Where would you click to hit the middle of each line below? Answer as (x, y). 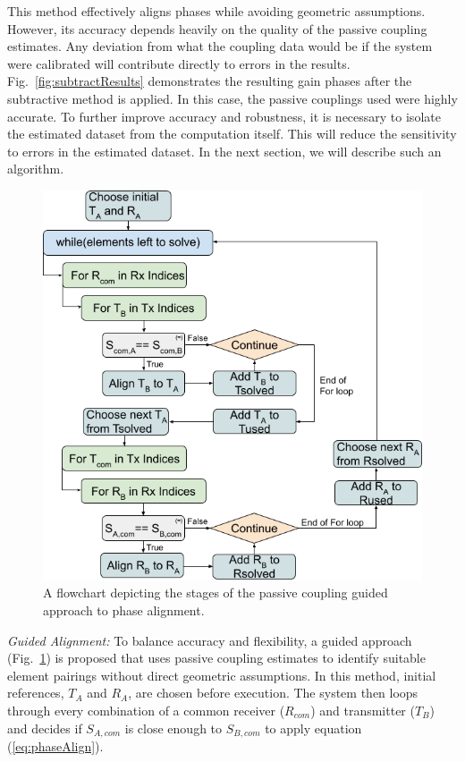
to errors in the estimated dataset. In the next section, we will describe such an (224, 151)
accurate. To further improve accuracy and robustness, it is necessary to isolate (224, 116)
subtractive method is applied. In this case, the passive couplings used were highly (232, 98)
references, (36, 693)
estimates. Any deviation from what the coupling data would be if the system (220, 46)
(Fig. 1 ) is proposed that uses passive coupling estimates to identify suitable (216, 658)
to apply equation (313, 728)
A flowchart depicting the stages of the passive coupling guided (216, 593)
